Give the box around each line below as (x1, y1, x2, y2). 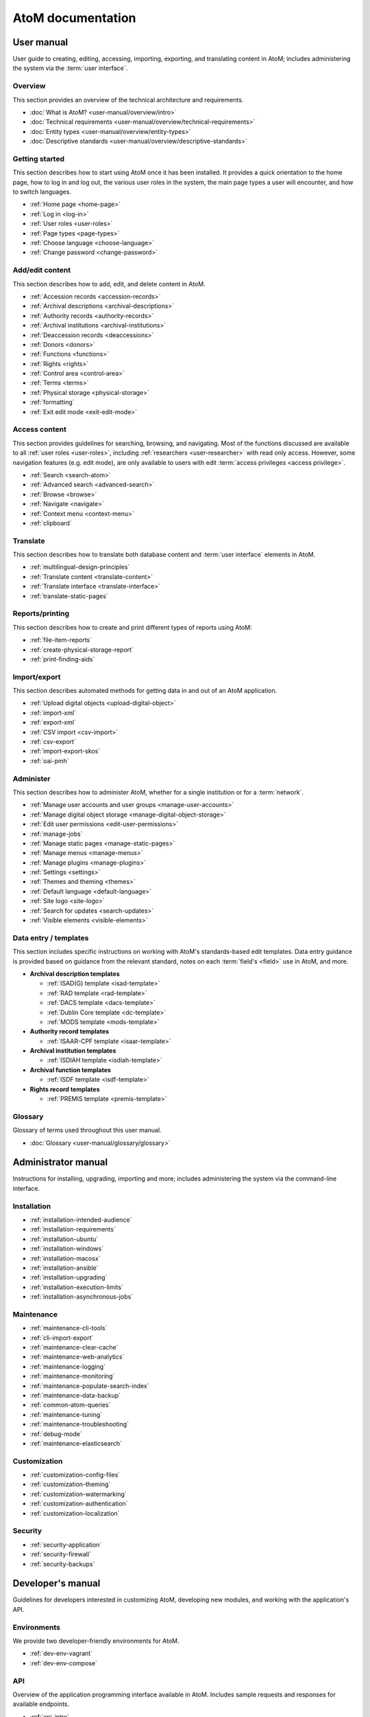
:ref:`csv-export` (29, 738, 77, 746)
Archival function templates (29, 1065, 111, 1074)
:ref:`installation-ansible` (29, 1264, 99, 1272)
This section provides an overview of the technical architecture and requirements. (12, 95, 244, 104)
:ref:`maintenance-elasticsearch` (29, 1439, 123, 1447)
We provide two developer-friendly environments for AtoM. (12, 1637, 180, 1645)
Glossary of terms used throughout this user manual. (12, 1126, 162, 1135)
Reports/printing (12, 609, 70, 618)
